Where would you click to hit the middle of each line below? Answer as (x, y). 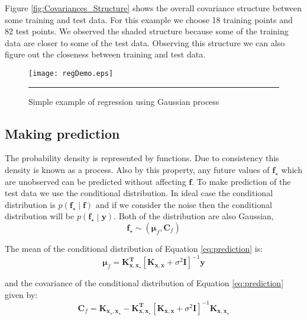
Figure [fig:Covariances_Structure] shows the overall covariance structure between (153, 8)
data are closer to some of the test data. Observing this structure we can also (145, 42)
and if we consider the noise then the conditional (184, 204)
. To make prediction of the (241, 181)
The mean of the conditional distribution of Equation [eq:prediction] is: (134, 248)
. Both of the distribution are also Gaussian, (194, 216)
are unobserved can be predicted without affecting (96, 181)
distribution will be (40, 216)
